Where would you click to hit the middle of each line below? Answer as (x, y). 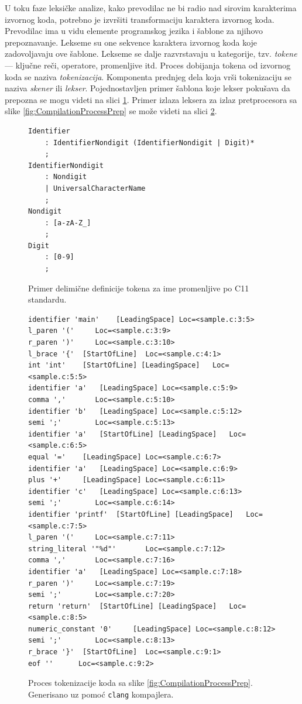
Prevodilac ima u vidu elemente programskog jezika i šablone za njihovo (134, 31)
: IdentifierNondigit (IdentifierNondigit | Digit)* (150, 142)
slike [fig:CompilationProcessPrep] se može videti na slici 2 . (111, 111)
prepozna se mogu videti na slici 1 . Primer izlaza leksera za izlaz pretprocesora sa (151, 99)
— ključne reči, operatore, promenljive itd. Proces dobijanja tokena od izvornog (148, 65)
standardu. (47, 299)
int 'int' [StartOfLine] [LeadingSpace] (114, 365)
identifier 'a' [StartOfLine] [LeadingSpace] (123, 434)
